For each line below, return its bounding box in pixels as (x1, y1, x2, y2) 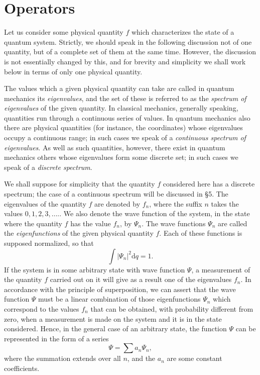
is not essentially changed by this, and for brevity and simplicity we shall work (4, 56, 246, 66)
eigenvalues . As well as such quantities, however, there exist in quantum (4, 142, 225, 152)
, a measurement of (191, 264, 250, 274)
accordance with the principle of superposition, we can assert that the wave (4, 284, 236, 294)
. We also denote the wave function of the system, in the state (59, 208, 250, 219)
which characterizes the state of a (131, 27, 234, 37)
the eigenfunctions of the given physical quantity (4, 228, 154, 238)
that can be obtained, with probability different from (90, 303, 253, 314)
